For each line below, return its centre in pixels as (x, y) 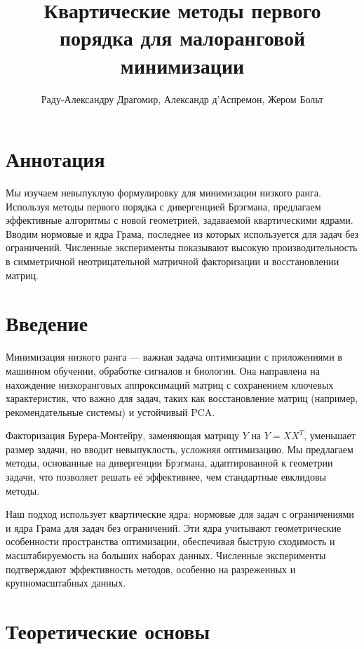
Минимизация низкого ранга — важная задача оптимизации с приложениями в (174, 357)
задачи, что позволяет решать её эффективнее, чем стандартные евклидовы (166, 477)
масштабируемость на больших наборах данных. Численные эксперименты (166, 555)
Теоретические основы (108, 631)
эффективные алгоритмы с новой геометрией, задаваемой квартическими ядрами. (180, 220)
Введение (47, 323)
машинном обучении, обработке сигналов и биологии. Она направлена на (163, 370)
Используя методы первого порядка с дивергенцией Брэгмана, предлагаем (163, 206)
